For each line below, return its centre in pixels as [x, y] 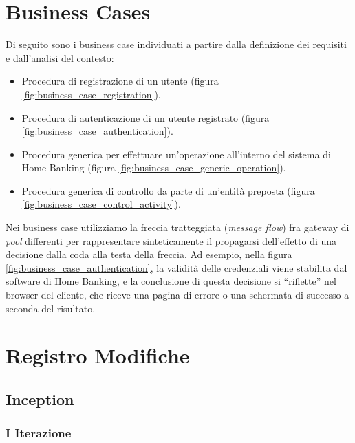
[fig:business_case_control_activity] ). [101, 204]
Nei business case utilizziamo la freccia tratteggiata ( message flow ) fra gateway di [177, 227]
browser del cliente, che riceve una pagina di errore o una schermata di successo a [177, 295]
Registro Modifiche [98, 355]
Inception [40, 399]
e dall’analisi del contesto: [60, 57]
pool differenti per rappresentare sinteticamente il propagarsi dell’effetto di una [171, 240]
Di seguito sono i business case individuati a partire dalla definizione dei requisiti [176, 44]
